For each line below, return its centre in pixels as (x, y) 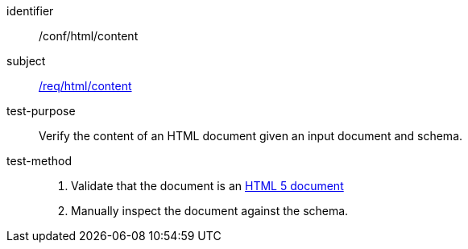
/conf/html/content (89, 36)
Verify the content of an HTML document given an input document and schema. (251, 136)
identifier (30, 11)
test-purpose (41, 111)
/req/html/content (85, 86)
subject (26, 61)
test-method (39, 161)
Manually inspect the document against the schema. (210, 211)
